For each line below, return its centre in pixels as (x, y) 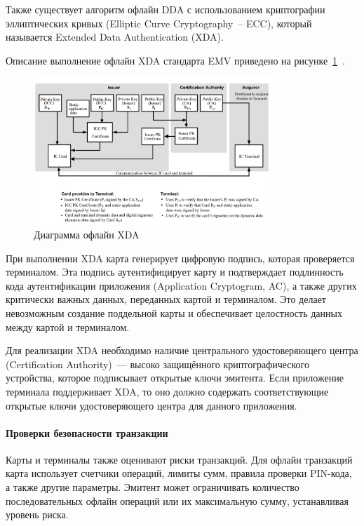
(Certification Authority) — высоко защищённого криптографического (158, 364)
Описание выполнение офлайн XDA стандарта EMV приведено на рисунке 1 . (176, 60)
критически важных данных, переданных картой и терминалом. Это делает (166, 299)
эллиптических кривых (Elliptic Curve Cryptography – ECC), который (159, 23)
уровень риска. (37, 514)
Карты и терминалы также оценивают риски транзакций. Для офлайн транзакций (179, 459)
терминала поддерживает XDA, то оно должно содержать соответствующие (167, 391)
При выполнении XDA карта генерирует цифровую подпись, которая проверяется (180, 258)
